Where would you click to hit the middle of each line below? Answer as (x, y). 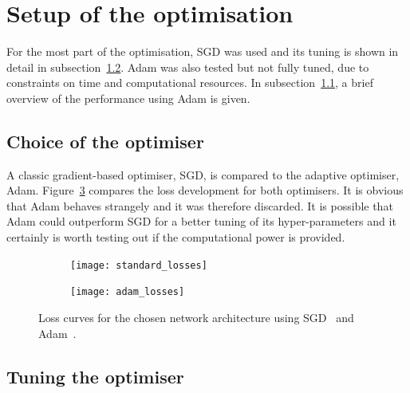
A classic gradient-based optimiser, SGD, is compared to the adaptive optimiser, (203, 174)
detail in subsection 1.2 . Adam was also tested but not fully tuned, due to (188, 67)
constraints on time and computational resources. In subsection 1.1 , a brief (190, 83)
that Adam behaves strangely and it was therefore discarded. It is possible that (200, 205)
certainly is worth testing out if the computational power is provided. (176, 237)
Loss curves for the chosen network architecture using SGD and (196, 317)
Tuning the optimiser (95, 376)
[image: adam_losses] (128, 292)
